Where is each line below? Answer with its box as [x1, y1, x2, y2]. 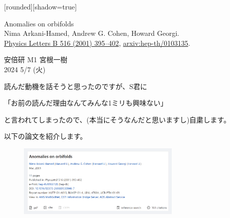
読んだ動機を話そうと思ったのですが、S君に [4, 81, 147, 91]
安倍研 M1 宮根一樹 [4, 54, 68, 65]
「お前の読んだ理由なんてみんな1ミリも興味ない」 [4, 98, 168, 108]
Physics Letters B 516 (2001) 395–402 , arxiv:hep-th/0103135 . [4, 37, 190, 48]
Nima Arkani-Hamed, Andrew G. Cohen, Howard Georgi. [4, 28, 179, 38]
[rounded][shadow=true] [4, 1, 77, 11]
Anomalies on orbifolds [4, 18, 74, 28]
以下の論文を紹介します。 [4, 131, 87, 141]
